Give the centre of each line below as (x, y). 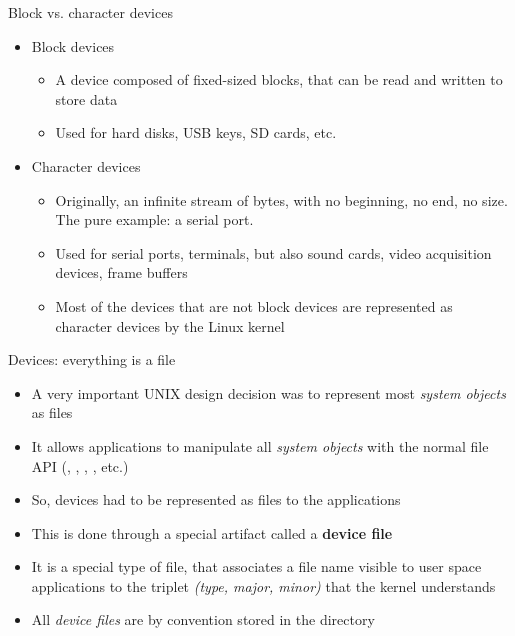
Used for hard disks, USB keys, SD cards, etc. (196, 132)
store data (86, 98)
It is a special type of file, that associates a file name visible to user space (256, 566)
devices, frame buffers (121, 272)
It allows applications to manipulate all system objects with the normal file (260, 445)
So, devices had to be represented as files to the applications (216, 499)
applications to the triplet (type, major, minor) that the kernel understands (263, 585)
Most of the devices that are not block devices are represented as (254, 305)
